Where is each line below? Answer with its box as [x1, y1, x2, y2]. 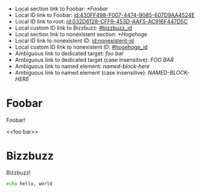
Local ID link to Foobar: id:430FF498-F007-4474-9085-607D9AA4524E [14, 11, 195, 19]
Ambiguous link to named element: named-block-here [14, 63, 150, 70]
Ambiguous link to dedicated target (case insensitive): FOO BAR [14, 57, 174, 63]
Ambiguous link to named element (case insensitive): [14, 69, 147, 76]
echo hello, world [6, 181, 53, 187]
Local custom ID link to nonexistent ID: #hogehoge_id [14, 43, 148, 51]
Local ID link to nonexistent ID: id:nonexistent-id [14, 37, 134, 44]
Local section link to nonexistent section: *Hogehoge [14, 31, 148, 38]
